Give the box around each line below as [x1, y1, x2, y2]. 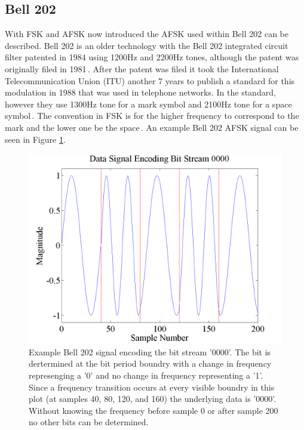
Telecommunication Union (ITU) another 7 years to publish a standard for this [5, 74, 295, 87]
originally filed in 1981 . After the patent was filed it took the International [5, 62, 279, 75]
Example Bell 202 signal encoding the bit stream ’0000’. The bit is [29, 345, 271, 358]
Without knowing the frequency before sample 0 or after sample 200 [29, 404, 278, 416]
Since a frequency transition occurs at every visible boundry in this [29, 380, 275, 393]
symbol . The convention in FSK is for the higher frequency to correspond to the [5, 109, 299, 122]
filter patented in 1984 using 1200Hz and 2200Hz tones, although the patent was [5, 51, 299, 63]
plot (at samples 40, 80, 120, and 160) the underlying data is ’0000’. [29, 392, 277, 405]
